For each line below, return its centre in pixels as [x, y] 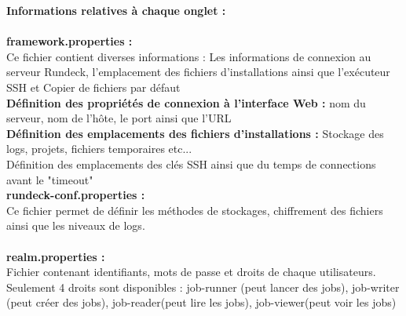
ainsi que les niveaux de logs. [76, 225]
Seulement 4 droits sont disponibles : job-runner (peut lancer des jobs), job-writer [203, 287]
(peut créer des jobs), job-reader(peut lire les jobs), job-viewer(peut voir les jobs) [201, 302]
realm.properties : [56, 256]
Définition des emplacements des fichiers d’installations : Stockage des [195, 133]
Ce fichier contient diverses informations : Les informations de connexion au [189, 56]
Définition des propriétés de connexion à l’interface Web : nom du [186, 102]
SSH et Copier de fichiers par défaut [93, 87]
